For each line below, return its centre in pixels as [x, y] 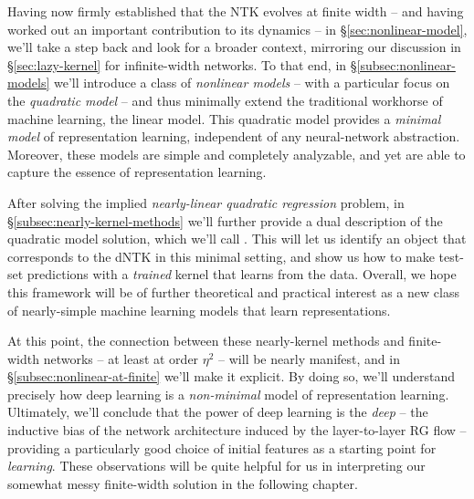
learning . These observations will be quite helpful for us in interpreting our [216, 466]
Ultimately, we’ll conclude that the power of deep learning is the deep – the [218, 412]
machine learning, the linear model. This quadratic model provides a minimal [224, 118]
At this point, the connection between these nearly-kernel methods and [206, 341]
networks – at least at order [121, 358]
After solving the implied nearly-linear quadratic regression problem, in [206, 202]
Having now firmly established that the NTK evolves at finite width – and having [236, 11]
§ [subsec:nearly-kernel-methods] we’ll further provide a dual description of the [225, 220]
